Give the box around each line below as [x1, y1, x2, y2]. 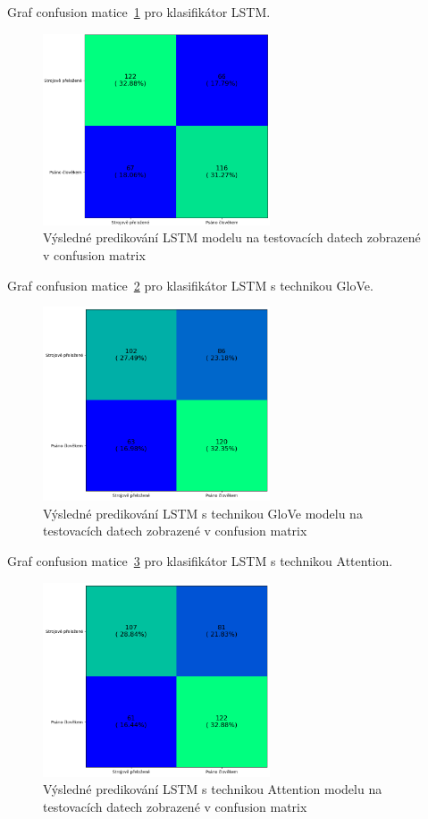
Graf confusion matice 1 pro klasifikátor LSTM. [7, 3, 271, 21]
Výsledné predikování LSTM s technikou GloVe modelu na [43, 503, 363, 522]
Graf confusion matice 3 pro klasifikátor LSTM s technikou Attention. [7, 552, 393, 570]
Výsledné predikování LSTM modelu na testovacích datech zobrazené [43, 228, 421, 247]
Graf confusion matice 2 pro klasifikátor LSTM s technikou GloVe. [7, 275, 373, 294]
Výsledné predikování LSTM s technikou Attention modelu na [43, 780, 382, 798]
